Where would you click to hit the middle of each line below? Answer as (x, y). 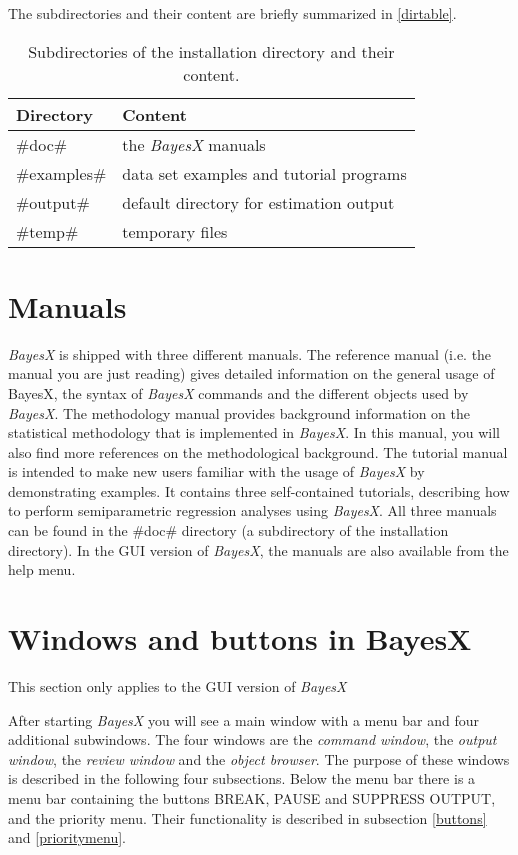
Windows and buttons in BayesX (240, 638)
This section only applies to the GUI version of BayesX (177, 685)
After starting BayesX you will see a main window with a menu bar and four (243, 719)
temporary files (175, 231)
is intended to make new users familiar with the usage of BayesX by (216, 471)
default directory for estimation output (258, 202)
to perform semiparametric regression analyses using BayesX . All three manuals (252, 510)
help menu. (42, 569)
